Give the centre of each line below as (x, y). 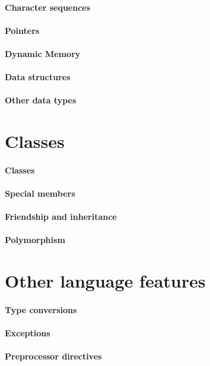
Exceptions (28, 333)
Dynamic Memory (43, 53)
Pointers (22, 30)
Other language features (105, 281)
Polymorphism (35, 240)
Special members (40, 193)
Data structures (38, 77)
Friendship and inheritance (61, 217)
